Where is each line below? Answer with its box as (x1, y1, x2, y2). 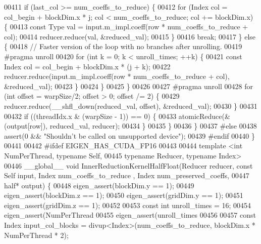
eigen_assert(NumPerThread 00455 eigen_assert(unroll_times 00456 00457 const (4, 210, 256, 220)
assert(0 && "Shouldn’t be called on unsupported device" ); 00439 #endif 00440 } (4, 130, 255, 141)
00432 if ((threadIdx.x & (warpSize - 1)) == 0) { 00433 (4, 110, 177, 121)
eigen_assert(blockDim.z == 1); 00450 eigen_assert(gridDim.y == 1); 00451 (4, 190, 243, 200)
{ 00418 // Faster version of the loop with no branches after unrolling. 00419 (4, 41, 242, 52)
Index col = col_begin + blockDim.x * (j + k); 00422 (4, 61, 171, 71)
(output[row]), (4, 120, 48, 131)
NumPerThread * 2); (4, 229, 69, 240)
